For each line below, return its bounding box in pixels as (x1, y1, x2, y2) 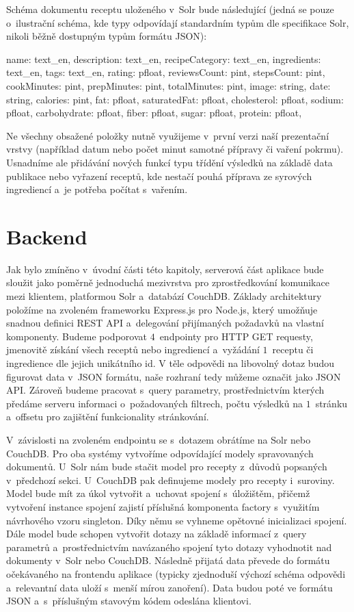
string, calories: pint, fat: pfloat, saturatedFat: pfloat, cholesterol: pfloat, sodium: (6, 92, 344, 106)
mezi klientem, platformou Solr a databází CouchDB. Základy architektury (6, 289, 322, 303)
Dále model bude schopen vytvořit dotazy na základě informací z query (6, 526, 307, 541)
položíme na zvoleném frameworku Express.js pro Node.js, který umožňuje (6, 302, 318, 316)
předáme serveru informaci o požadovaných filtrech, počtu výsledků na (6, 396, 303, 410)
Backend (6, 222, 87, 250)
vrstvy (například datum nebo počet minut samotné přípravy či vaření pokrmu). (6, 142, 344, 156)
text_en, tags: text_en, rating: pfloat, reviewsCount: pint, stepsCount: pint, (6, 65, 325, 79)
